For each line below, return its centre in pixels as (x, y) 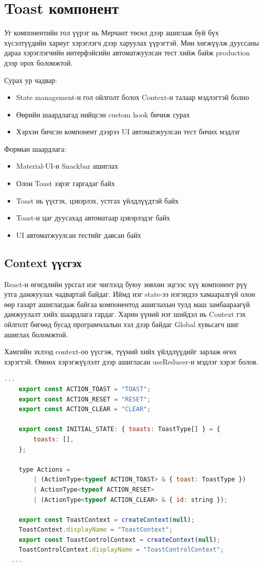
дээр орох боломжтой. (38, 62)
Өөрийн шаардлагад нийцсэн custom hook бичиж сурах (103, 114)
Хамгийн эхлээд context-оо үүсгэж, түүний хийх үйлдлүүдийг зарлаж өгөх (120, 351)
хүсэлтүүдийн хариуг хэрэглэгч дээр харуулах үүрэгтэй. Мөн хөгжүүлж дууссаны (132, 42)
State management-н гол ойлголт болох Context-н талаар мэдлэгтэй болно (133, 97)
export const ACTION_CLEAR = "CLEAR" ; (85, 409)
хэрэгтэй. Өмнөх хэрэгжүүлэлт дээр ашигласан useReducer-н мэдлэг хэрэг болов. (131, 361)
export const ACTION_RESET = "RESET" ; (85, 399)
